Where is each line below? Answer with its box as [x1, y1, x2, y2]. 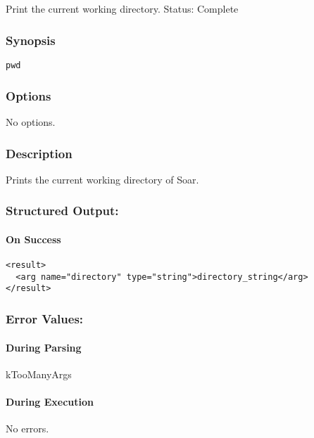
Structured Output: [6, 202, 119, 219]
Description [6, 144, 73, 162]
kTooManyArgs [6, 366, 72, 381]
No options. [6, 115, 56, 129]
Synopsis [6, 31, 56, 49]
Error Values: [6, 310, 84, 328]
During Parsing [6, 340, 82, 354]
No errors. [6, 421, 49, 436]
